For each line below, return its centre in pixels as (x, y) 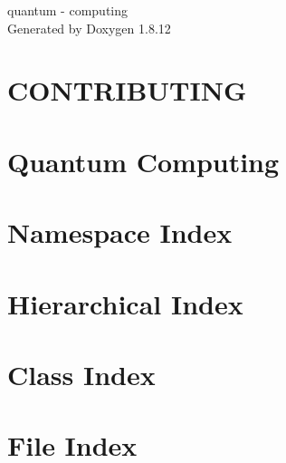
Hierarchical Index (125, 303)
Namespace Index (120, 232)
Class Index (81, 374)
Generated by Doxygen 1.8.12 (89, 28)
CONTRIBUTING (127, 90)
